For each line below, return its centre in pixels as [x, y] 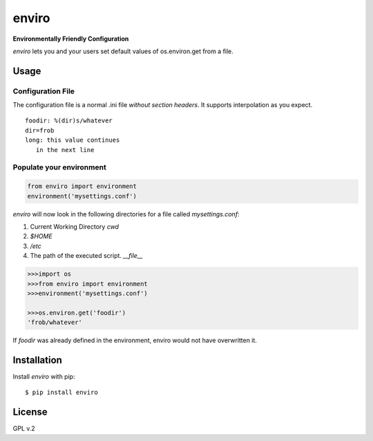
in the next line [65, 150]
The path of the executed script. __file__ [86, 256]
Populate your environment [59, 167]
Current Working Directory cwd [75, 226]
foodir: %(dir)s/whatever [69, 121]
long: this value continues [73, 140]
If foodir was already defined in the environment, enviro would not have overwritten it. [135, 340]
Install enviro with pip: [44, 376]
